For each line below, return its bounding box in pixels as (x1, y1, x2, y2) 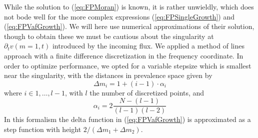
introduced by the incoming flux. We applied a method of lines (52, 40, 244, 51)
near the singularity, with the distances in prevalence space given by (4, 70, 212, 80)
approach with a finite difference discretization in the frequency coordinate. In (4, 50, 243, 60)
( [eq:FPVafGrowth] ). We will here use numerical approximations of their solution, (4, 21, 254, 31)
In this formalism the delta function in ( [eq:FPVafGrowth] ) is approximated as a (4, 114, 251, 124)
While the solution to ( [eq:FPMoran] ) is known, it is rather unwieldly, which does (4, 1, 254, 11)
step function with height (4, 124, 81, 134)
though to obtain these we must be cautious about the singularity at (4, 30, 214, 41)
